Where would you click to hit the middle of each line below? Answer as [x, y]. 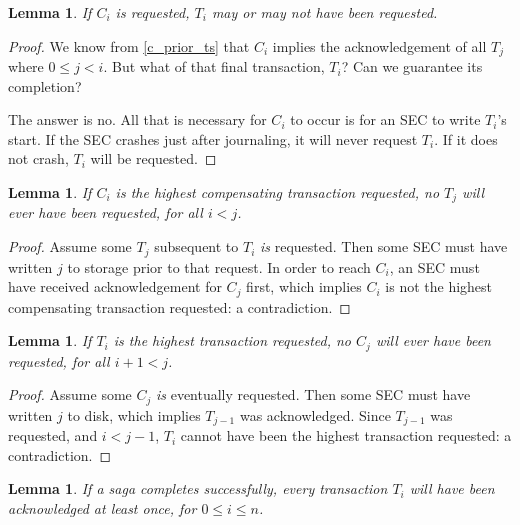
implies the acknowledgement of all [379, 45]
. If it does [466, 138]
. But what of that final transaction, [214, 66]
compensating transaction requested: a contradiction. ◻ [179, 306]
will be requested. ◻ [153, 158]
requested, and [53, 435]
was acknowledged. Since [315, 414]
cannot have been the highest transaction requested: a [346, 435]
